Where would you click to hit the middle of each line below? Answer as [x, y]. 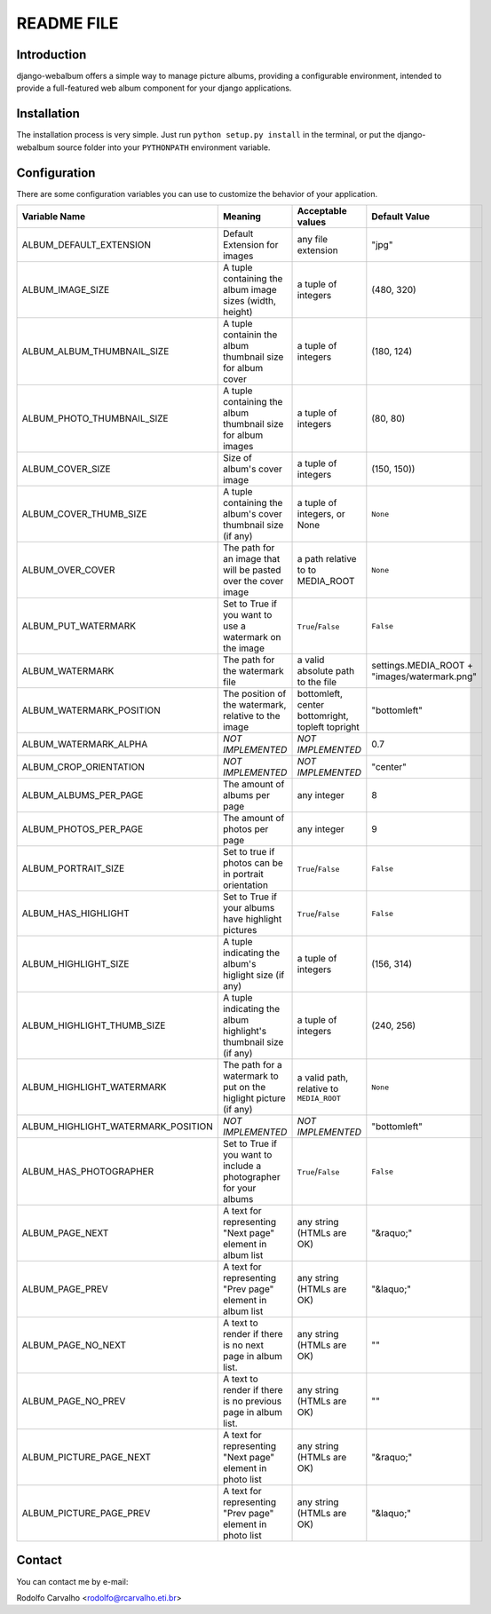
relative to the [251, 716]
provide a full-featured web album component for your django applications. [154, 88]
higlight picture [254, 1098]
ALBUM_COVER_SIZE [66, 469]
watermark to [250, 1076]
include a [242, 1166]
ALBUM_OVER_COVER [68, 570]
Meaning [242, 217]
